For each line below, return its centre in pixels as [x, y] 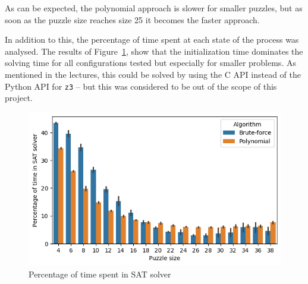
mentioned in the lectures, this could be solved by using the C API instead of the [153, 74]
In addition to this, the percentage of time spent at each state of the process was [152, 40]
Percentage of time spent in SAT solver [100, 274]
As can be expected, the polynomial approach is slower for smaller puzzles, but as [154, 8]
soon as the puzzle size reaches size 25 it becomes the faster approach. [132, 19]
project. [19, 98]
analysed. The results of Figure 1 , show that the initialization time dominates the [154, 51]
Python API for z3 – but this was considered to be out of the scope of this [141, 86]
